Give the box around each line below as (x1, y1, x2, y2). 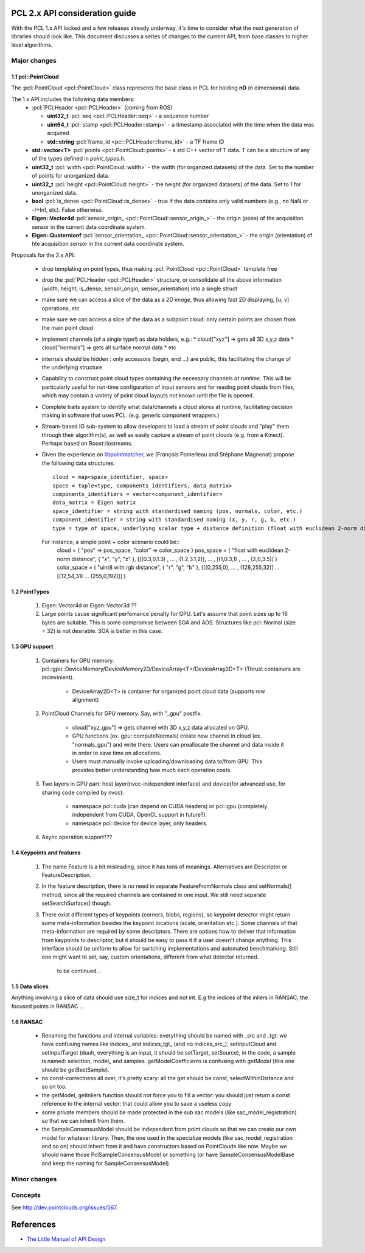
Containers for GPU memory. (41, 657, 114, 664)
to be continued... (57, 967, 102, 974)
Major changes (11, 57, 57, 65)
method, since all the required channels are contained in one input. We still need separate (41, 891, 266, 898)
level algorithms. (11, 41, 53, 49)
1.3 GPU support (11, 643, 54, 651)
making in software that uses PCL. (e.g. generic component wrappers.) (41, 411, 220, 419)
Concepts (11, 1191, 41, 1199)
